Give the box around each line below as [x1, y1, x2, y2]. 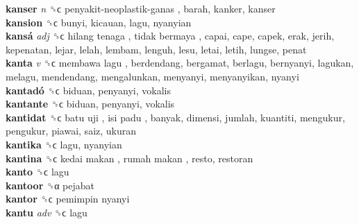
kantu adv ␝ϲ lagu [6, 205, 87, 219]
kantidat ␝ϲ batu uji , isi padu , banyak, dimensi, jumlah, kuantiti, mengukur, [6, 110, 345, 124]
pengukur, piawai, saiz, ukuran [6, 123, 137, 138]
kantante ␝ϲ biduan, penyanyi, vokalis [6, 96, 175, 111]
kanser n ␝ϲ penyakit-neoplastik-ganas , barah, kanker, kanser [6, 1, 276, 15]
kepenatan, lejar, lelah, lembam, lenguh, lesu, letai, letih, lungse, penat [6, 42, 307, 56]
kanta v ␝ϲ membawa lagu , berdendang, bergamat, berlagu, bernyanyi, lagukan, [6, 55, 354, 70]
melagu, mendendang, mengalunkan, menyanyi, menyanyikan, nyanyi [6, 69, 299, 83]
